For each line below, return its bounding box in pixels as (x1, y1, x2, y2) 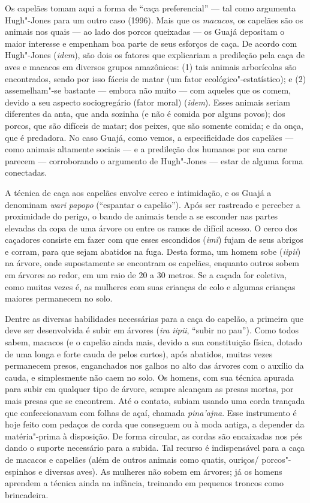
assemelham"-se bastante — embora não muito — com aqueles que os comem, (5, 84, 291, 97)
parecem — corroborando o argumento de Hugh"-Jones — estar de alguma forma (5, 154, 303, 167)
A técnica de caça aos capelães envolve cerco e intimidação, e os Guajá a (5, 186, 272, 198)
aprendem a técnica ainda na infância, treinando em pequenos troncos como (5, 477, 284, 489)
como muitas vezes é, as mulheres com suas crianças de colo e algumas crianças (5, 280, 296, 293)
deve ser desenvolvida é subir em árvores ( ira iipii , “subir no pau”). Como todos (5, 324, 299, 336)
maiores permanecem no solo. (5, 292, 113, 305)
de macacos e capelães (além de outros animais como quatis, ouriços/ (5, 453, 259, 465)
